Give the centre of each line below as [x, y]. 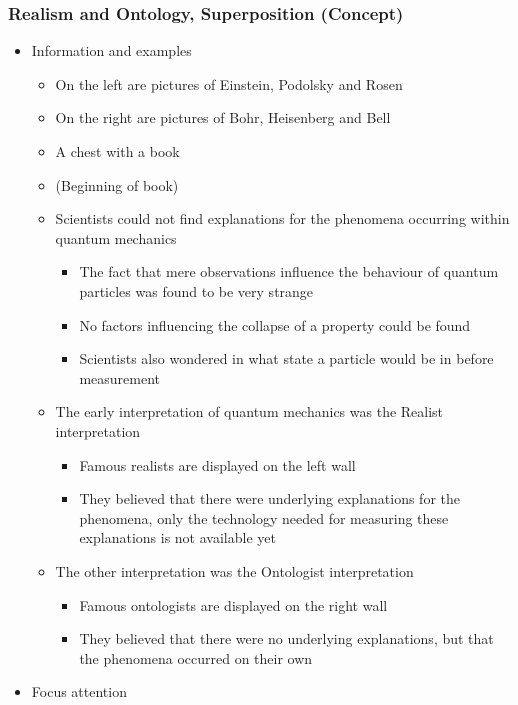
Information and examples [111, 50]
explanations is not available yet [177, 537]
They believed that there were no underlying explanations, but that [286, 638]
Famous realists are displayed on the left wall [217, 464]
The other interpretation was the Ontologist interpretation [234, 570]
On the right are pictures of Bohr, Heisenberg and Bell [223, 117]
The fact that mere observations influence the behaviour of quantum [289, 271]
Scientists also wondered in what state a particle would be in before [286, 358]
